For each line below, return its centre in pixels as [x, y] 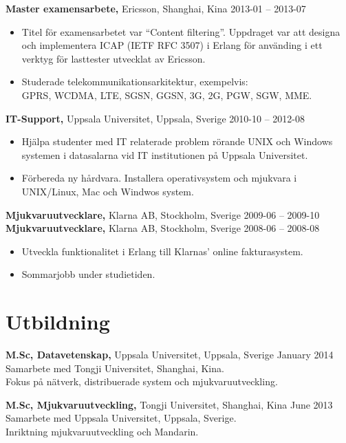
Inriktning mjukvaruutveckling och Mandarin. [102, 431]
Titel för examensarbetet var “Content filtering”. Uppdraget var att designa [181, 31]
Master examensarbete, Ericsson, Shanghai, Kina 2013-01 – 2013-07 [156, 8]
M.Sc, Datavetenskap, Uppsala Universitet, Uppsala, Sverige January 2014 [170, 355]
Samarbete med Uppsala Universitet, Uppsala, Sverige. [121, 418]
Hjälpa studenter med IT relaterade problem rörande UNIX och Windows [177, 141]
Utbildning [58, 322]
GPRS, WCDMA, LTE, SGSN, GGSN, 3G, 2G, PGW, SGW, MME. [167, 95]
